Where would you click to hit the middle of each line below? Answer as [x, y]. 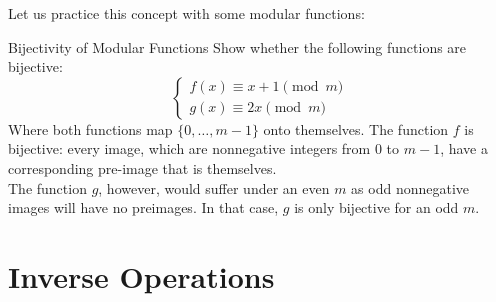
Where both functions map [90, 128]
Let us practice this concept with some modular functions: [186, 13]
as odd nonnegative [410, 187]
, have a [464, 148]
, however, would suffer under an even [214, 187]
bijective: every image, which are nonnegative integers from [189, 148]
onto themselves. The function [356, 128]
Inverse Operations [141, 275]
